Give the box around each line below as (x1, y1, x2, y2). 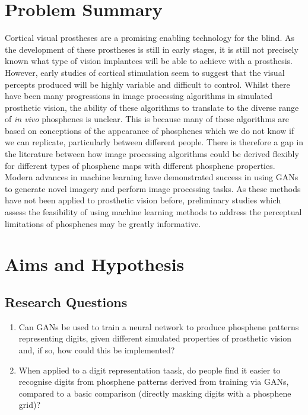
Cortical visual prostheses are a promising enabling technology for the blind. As (5, 31, 294, 44)
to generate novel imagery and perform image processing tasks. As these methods (5, 182, 301, 194)
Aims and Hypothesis (5, 252, 185, 276)
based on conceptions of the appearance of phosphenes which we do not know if (5, 124, 294, 136)
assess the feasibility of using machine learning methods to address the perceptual (5, 206, 302, 218)
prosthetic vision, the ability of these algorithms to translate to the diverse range (5, 101, 299, 113)
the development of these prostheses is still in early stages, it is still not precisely (5, 43, 299, 55)
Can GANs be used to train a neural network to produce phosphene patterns (18, 320, 299, 333)
